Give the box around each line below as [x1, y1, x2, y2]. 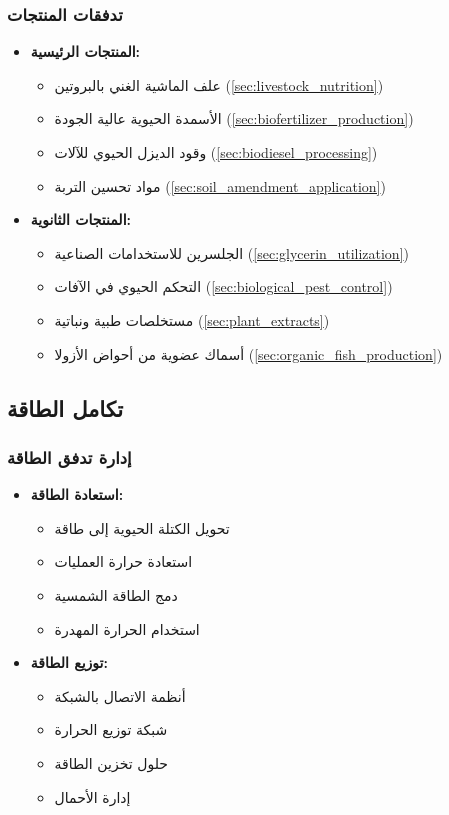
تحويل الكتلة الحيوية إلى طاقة [54, 517, 230, 538]
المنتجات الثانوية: [30, 209, 131, 230]
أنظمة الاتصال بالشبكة [54, 685, 186, 706]
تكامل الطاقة [7, 392, 124, 423]
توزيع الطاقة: [30, 652, 108, 673]
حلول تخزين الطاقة [54, 752, 168, 773]
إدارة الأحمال [54, 786, 131, 807]
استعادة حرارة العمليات [54, 551, 193, 572]
